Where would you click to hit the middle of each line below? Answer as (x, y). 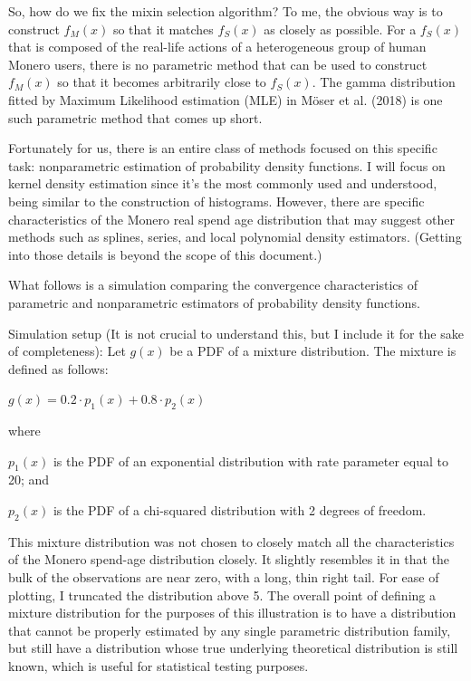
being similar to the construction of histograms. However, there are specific (216, 201)
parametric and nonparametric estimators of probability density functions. (214, 302)
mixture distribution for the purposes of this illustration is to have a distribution (232, 613)
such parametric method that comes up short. (135, 117)
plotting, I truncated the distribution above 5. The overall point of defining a (222, 595)
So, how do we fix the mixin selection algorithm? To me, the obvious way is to (226, 11)
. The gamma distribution (384, 82)
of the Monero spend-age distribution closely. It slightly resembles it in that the (229, 559)
